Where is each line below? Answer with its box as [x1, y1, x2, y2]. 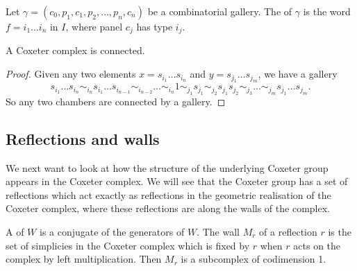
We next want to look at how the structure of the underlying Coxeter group [6, 160, 329, 175]
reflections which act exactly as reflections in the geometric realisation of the [6, 187, 331, 202]
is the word [303, 4, 351, 18]
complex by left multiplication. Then [6, 252, 162, 266]
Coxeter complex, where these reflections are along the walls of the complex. [6, 201, 330, 216]
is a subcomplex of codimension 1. [181, 252, 326, 266]
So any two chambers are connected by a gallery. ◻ [6, 94, 226, 108]
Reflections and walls [6, 128, 160, 149]
